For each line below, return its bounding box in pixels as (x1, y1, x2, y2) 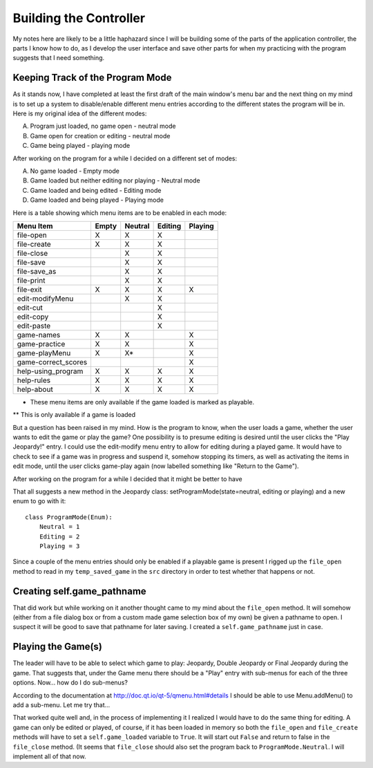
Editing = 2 (39, 532, 80, 541)
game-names (17, 330, 61, 339)
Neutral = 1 (39, 523, 80, 531)
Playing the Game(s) (12, 641, 103, 653)
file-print (17, 275, 46, 285)
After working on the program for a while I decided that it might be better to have (12, 474, 242, 483)
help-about (17, 384, 53, 394)
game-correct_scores (17, 357, 88, 366)
